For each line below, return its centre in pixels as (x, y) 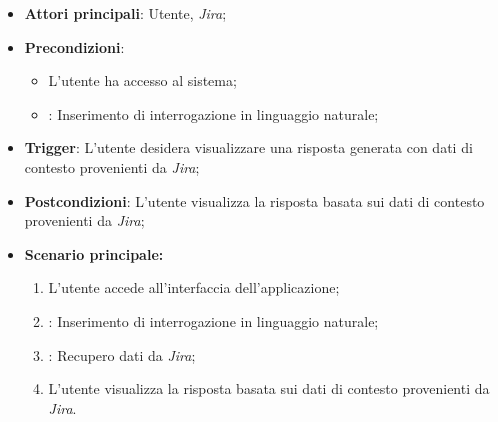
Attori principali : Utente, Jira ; (125, 13)
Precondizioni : (74, 46)
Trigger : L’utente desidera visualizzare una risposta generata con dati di (248, 147)
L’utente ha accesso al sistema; (142, 80)
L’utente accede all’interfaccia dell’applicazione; (194, 287)
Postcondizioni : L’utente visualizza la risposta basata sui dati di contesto (254, 200)
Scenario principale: (94, 253)
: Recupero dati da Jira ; (122, 354)
